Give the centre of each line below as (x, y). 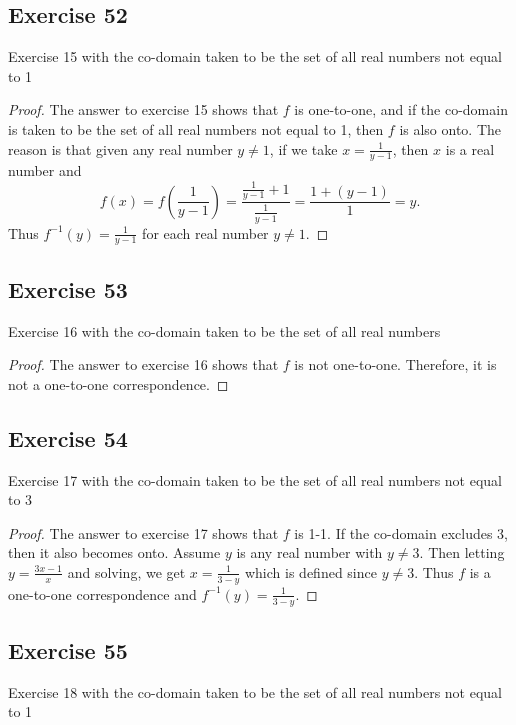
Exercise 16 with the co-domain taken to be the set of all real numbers (224, 330)
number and (45, 170)
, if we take (303, 148)
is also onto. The (450, 128)
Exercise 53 (68, 288)
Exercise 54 (68, 437)
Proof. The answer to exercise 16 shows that (143, 364)
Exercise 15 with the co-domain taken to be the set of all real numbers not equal (255, 56)
